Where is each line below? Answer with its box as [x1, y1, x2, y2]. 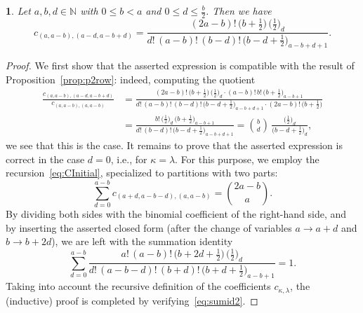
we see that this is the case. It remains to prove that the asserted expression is [6, 138, 343, 153]
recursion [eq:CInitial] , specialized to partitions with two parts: [6, 165, 278, 180]
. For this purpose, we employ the [175, 151, 319, 166]
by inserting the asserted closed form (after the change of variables [6, 220, 292, 235]
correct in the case [6, 151, 85, 166]
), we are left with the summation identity [51, 234, 233, 249]
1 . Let [6, 4, 31, 18]
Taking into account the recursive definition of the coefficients [6, 279, 271, 293]
